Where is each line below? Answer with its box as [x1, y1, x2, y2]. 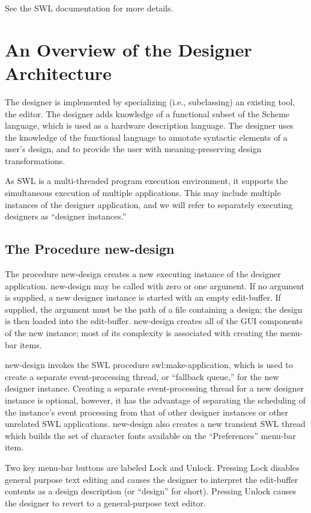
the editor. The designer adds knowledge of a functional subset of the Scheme [5, 107, 290, 120]
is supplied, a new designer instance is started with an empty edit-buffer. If [5, 291, 281, 304]
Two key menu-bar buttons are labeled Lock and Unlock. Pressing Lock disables [5, 461, 300, 473]
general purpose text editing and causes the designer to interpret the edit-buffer [5, 473, 298, 485]
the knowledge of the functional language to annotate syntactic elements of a [5, 131, 288, 143]
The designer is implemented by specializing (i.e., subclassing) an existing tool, [5, 95, 295, 108]
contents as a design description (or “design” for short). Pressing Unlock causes [5, 485, 297, 497]
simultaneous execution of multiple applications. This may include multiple [5, 186, 281, 199]
